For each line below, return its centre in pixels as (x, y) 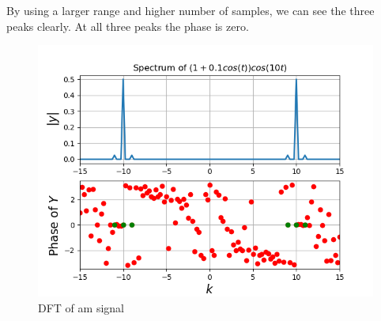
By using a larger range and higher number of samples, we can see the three (190, 10)
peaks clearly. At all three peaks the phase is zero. (128, 26)
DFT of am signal (81, 307)
